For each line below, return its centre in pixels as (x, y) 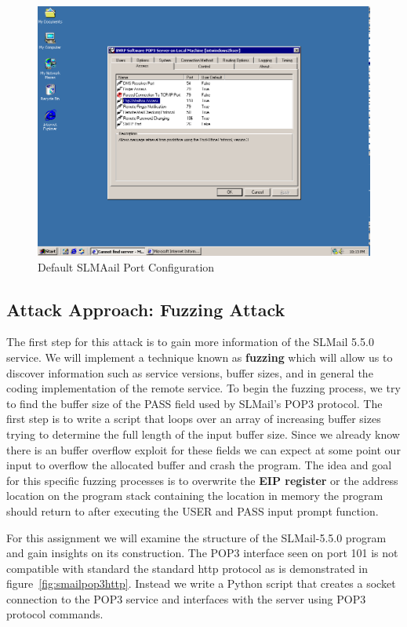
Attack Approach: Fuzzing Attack (146, 309)
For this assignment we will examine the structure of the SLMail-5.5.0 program (196, 537)
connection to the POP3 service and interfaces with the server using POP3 (186, 598)
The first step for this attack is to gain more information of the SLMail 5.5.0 (190, 342)
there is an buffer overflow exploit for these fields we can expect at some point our (203, 449)
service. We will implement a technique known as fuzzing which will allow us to (200, 357)
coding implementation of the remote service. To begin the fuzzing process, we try (203, 388)
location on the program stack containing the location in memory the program (195, 496)
